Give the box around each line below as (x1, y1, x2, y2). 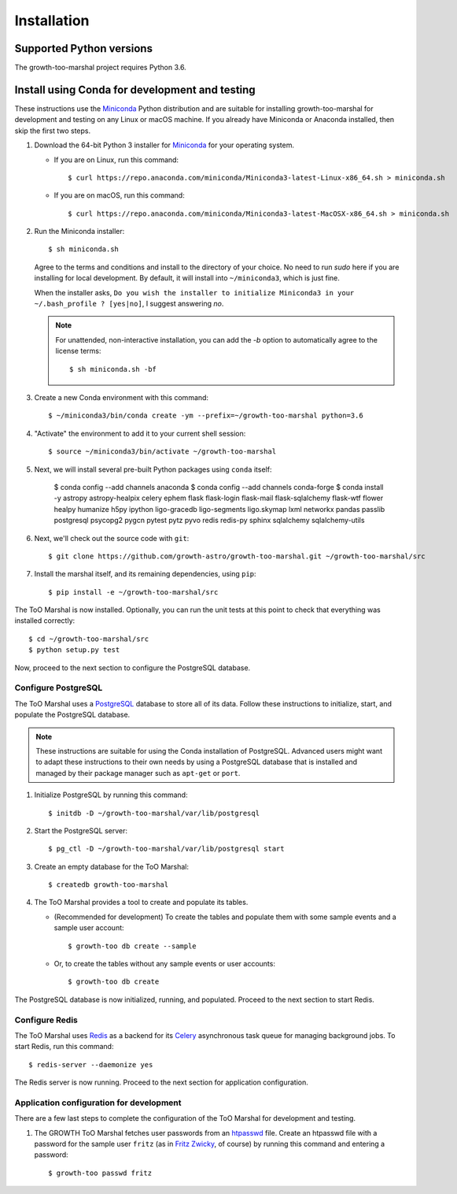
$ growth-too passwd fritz (48, 1168, 153, 1177)
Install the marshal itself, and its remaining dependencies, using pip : (34, 569, 256, 579)
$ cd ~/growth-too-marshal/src (28, 634, 149, 643)
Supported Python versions (14, 42, 153, 55)
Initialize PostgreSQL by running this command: (34, 790, 188, 799)
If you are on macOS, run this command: (53, 191, 185, 200)
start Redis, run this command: (14, 1042, 114, 1051)
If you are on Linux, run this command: (53, 154, 179, 165)
